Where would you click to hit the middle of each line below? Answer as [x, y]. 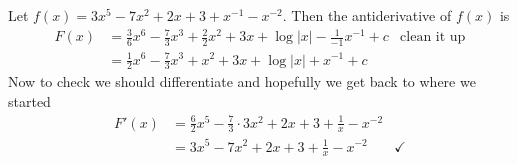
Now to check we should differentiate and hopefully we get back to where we [242, 81]
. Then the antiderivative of [367, 15]
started [29, 100]
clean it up [433, 37]
